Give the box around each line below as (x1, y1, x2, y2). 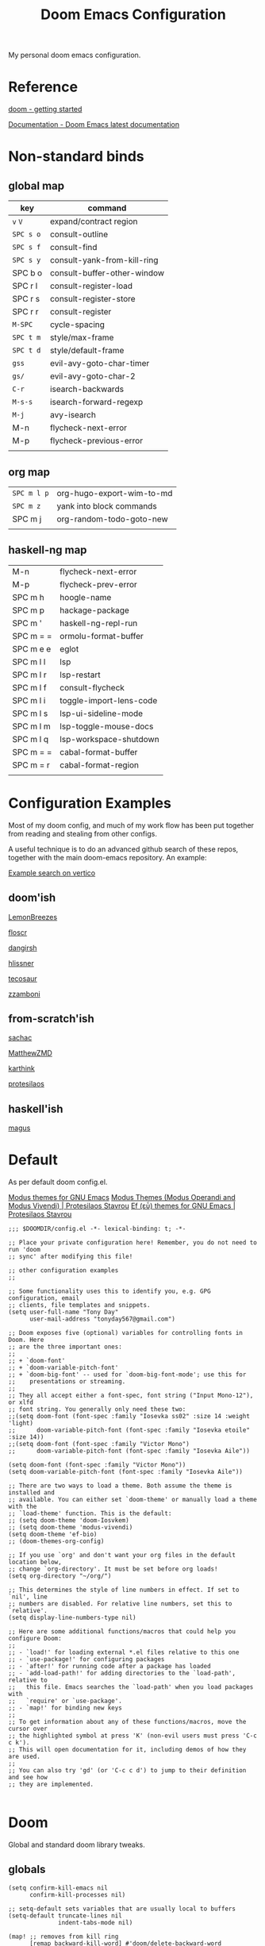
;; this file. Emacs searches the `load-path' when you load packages (8, 1683, 254, 1691)
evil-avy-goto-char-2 (50, 371, 136, 382)
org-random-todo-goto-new (56, 513, 168, 525)
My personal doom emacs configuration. (8, 50, 141, 60)
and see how (8, 1774, 48, 1782)
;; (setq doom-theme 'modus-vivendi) (8, 1524, 133, 1532)
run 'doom (8, 1246, 41, 1254)
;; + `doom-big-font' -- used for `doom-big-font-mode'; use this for (8, 1371, 247, 1379)
